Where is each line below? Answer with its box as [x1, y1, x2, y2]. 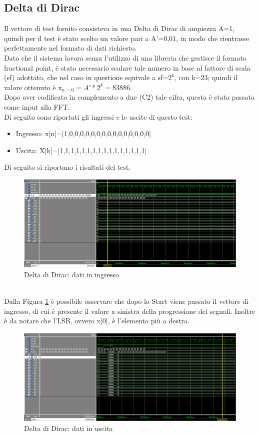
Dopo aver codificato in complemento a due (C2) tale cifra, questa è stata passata [4, 92, 255, 102]
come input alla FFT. [4, 101, 70, 112]
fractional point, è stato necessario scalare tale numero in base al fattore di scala [4, 62, 250, 73]
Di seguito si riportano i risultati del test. [4, 162, 131, 172]
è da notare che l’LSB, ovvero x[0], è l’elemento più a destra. [4, 315, 189, 326]
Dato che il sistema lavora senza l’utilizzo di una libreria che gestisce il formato [4, 52, 246, 63]
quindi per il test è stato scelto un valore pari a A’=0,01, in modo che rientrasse [4, 33, 249, 43]
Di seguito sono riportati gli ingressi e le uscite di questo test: [4, 111, 192, 122]
